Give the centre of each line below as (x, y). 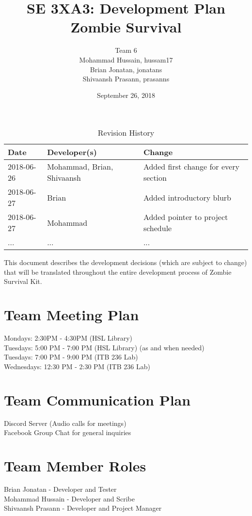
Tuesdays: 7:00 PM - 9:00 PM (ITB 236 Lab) (71, 357)
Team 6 (126, 50)
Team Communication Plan (97, 399)
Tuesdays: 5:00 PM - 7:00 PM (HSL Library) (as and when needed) (104, 347)
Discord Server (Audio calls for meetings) (65, 423)
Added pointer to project (186, 217)
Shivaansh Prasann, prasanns (126, 79)
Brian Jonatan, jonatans (126, 69)
